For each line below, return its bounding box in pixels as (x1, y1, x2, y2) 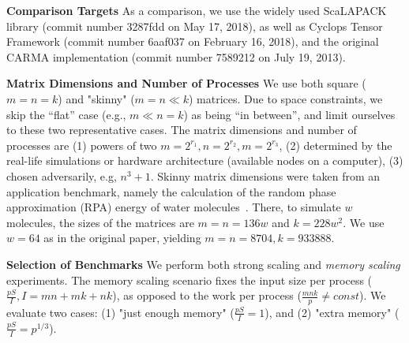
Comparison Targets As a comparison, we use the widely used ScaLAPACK (6, 2, 387, 18)
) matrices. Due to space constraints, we (189, 90, 383, 106)
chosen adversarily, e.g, (6, 167, 117, 184)
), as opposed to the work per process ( (112, 287, 302, 304)
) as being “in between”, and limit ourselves (183, 106, 396, 122)
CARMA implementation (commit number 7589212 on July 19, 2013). (6, 48, 346, 65)
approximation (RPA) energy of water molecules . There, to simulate (6, 199, 341, 215)
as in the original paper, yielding (43, 229, 201, 246)
